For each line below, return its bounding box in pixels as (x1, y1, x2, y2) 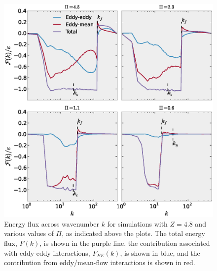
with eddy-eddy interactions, (4, 247, 90, 258)
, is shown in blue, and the (120, 247, 200, 258)
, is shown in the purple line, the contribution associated (39, 237, 210, 248)
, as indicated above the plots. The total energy (62, 228, 205, 238)
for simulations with (107, 218, 168, 229)
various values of (4, 228, 54, 238)
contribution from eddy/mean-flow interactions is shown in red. (4, 257, 195, 268)
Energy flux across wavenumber (4, 218, 99, 229)
